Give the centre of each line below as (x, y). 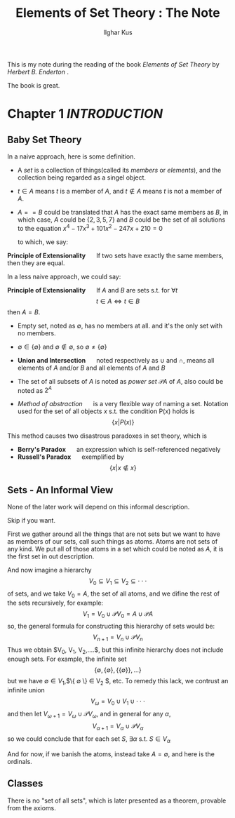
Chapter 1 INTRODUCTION (85, 114)
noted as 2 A (35, 389)
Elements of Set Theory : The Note (118, 13)
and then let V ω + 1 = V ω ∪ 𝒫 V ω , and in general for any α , (89, 715)
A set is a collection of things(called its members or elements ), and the (119, 170)
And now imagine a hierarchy (49, 570)
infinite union (26, 690)
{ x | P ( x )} (123, 422)
